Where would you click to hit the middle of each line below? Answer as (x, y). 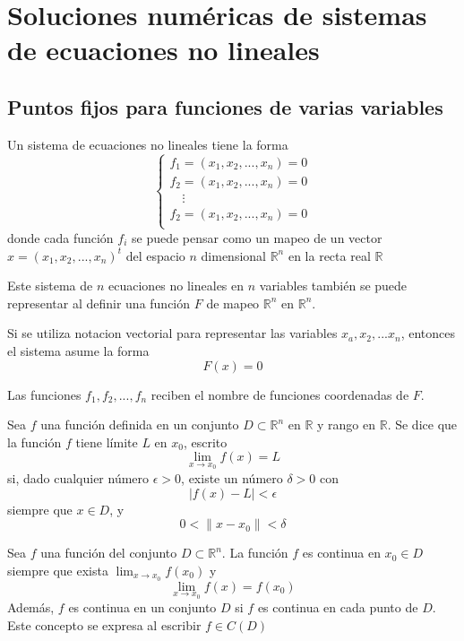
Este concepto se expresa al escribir (104, 624)
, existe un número (232, 477)
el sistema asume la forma (78, 350)
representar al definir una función (99, 303)
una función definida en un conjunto (140, 424)
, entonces (428, 333)
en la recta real (329, 255)
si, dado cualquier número (78, 477)
